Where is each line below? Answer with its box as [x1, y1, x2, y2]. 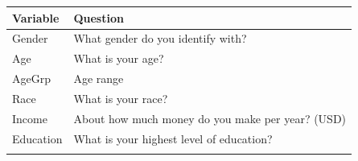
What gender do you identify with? [73, 30, 247, 47]
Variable [12, 9, 60, 26]
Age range [73, 70, 124, 87]
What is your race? [73, 89, 168, 106]
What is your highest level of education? [73, 130, 273, 147]
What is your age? [73, 50, 164, 67]
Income [12, 109, 47, 126]
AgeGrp [12, 70, 51, 87]
